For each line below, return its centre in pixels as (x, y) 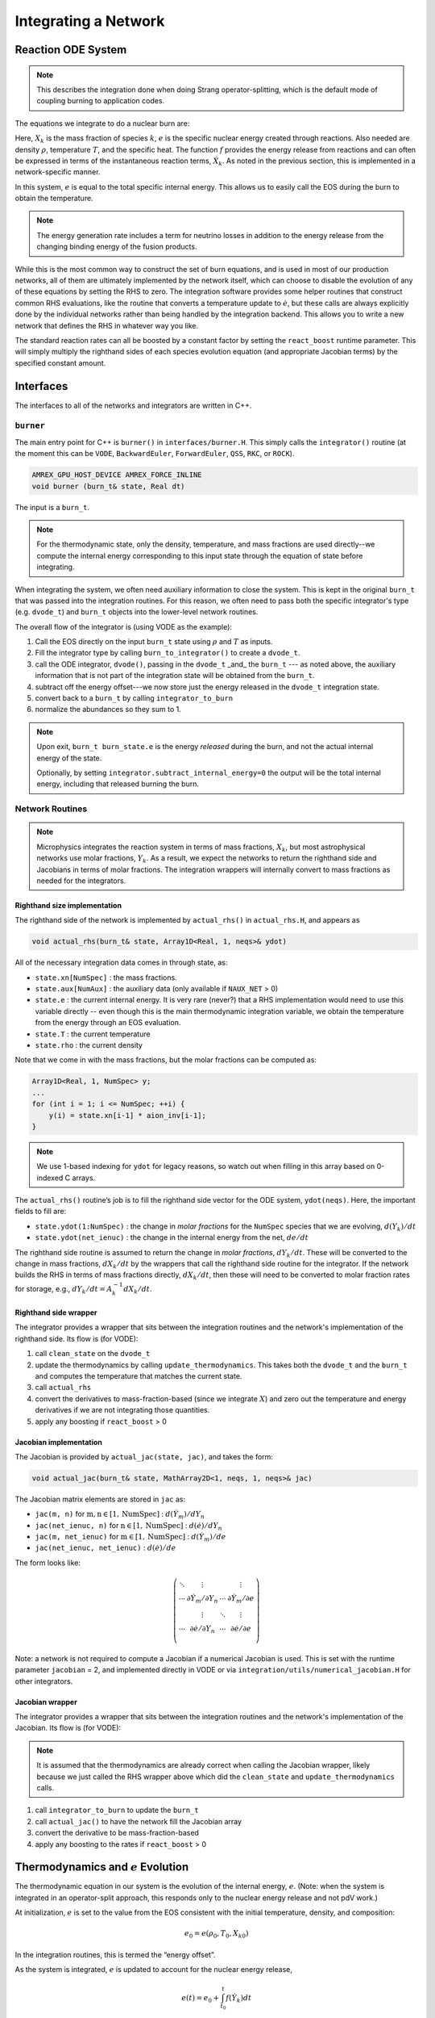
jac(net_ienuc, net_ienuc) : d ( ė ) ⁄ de (106, 1548)
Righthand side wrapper (56, 1313)
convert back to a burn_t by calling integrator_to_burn (134, 698)
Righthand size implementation (68, 905)
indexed (50, 1178)
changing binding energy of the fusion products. (117, 247)
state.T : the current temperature (93, 1034)
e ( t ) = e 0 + (201, 1999)
